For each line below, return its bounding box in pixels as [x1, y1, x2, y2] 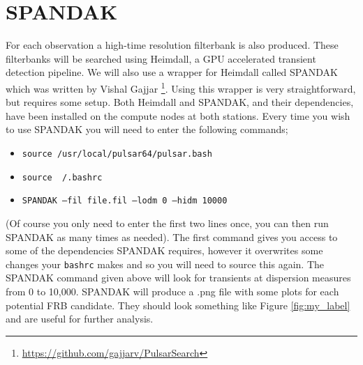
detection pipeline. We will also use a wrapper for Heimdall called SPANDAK [6, 65, 338, 79]
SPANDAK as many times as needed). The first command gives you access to [6, 229, 338, 244]
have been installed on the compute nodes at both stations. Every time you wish [6, 108, 350, 123]
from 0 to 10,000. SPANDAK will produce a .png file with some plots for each [6, 284, 339, 298]
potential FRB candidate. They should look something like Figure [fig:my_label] [6, 297, 350, 312]
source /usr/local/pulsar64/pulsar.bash [22, 148, 212, 159]
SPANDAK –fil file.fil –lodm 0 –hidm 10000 [22, 196, 228, 206]
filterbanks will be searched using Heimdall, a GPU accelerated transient [6, 51, 316, 65]
